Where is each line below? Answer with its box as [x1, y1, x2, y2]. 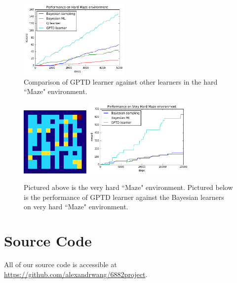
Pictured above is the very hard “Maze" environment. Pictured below [24, 182, 233, 192]
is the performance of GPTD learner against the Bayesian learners [24, 191, 224, 202]
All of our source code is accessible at [4, 259, 117, 270]
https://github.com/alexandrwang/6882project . [4, 269, 148, 279]
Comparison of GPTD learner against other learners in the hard [24, 76, 218, 87]
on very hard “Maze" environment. [24, 201, 128, 212]
